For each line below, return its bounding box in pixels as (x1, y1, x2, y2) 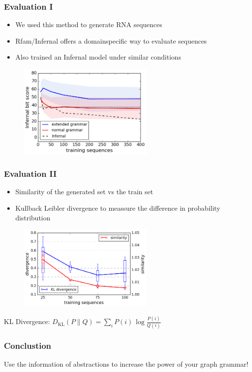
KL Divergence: (4, 316, 50, 326)
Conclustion (4, 340, 51, 352)
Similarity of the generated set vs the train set (15, 186, 153, 197)
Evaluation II (4, 168, 57, 180)
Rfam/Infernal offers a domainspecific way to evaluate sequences (15, 35, 207, 46)
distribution (15, 212, 50, 222)
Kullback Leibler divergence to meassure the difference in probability (15, 203, 220, 213)
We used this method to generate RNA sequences (15, 19, 163, 30)
